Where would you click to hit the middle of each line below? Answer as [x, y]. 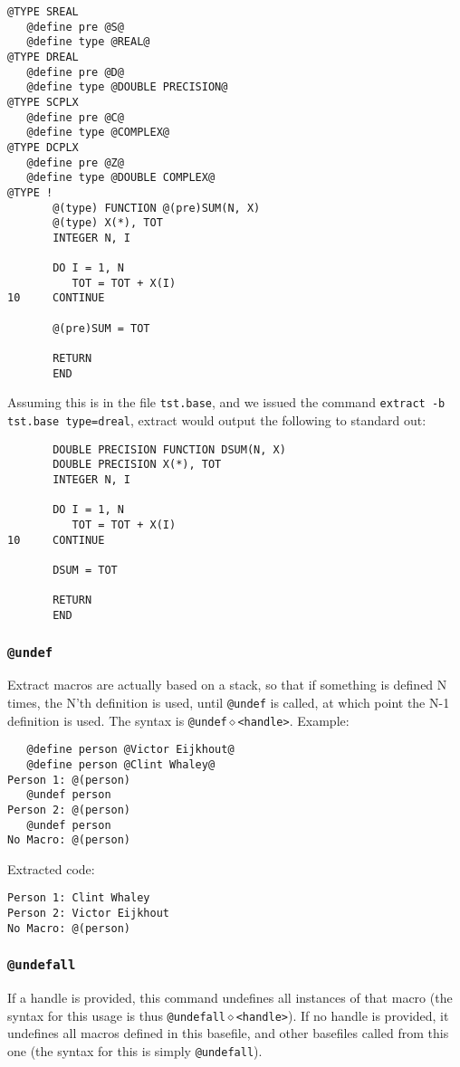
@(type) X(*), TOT [108, 223]
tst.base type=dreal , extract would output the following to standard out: [217, 420]
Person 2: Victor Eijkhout [88, 914]
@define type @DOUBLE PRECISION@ [127, 87]
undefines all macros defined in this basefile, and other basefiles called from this [228, 1033]
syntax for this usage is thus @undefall [117, 1015]
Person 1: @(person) [69, 780]
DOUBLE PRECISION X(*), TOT [137, 465]
